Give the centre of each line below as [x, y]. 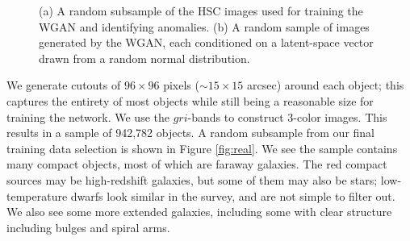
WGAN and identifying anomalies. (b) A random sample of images [204, 26]
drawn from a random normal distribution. [144, 58]
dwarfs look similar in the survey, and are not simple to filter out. [233, 195]
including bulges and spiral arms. [88, 227]
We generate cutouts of [64, 85]
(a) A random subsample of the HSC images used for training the [201, 10]
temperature [37, 195]
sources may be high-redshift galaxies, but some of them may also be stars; [192, 179]
